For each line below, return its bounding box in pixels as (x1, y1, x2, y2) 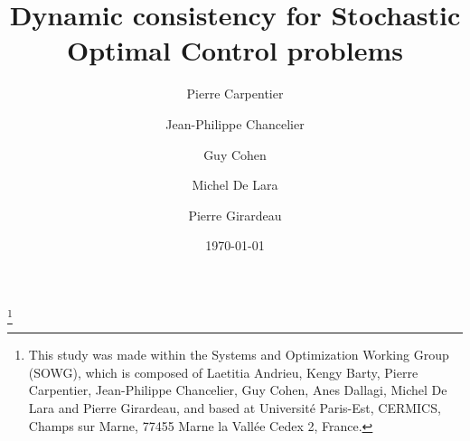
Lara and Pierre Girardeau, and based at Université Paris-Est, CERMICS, (28, 398, 441, 417)
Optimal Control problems (67, 32, 403, 69)
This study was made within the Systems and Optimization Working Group (28, 345, 449, 364)
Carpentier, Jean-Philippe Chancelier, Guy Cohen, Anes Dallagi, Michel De (28, 380, 447, 399)
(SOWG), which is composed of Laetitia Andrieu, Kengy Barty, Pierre (28, 362, 418, 381)
